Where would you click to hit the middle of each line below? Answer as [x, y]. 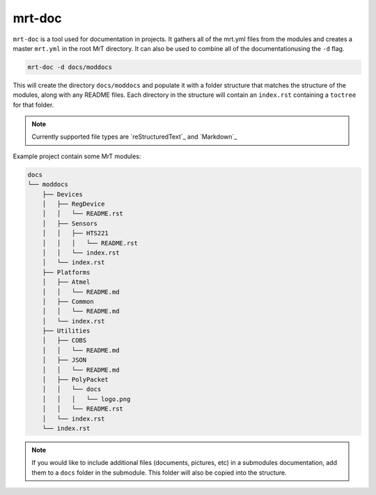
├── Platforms [66, 272]
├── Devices [63, 194]
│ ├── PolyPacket [76, 380]
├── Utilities [66, 331]
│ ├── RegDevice [73, 204]
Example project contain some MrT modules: [77, 156]
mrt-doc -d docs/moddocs [70, 67]
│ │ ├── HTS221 [76, 233]
